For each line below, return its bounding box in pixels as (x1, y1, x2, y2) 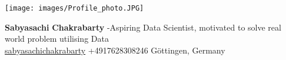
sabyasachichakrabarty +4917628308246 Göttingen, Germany (5, 44, 225, 56)
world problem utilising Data (5, 32, 109, 45)
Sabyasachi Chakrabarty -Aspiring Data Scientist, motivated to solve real (5, 21, 281, 33)
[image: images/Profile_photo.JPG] (5, 4, 144, 12)
